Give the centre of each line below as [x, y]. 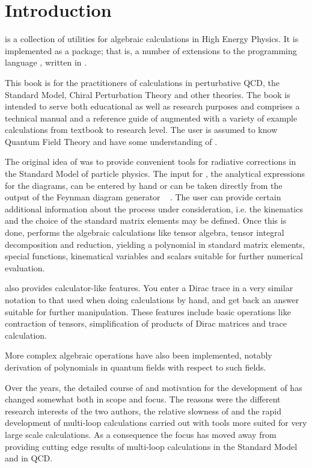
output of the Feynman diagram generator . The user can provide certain [143, 197]
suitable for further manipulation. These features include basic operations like [148, 311]
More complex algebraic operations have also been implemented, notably [139, 355]
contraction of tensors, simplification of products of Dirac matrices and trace [146, 323]
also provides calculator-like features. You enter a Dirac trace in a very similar [149, 288]
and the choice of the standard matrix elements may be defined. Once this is [146, 220]
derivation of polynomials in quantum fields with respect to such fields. [136, 367]
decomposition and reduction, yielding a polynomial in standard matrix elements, [155, 244]
